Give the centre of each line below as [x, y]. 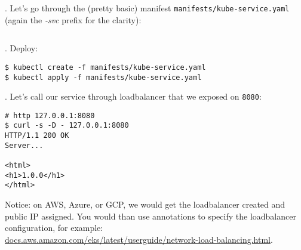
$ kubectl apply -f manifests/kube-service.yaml [103, 77]
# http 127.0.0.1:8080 [50, 115]
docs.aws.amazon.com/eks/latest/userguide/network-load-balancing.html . [139, 239]
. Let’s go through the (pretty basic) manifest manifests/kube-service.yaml [147, 8]
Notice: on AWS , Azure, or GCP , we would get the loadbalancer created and [145, 204]
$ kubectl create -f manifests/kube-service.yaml [105, 67]
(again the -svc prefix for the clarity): [73, 19]
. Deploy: [21, 48]
